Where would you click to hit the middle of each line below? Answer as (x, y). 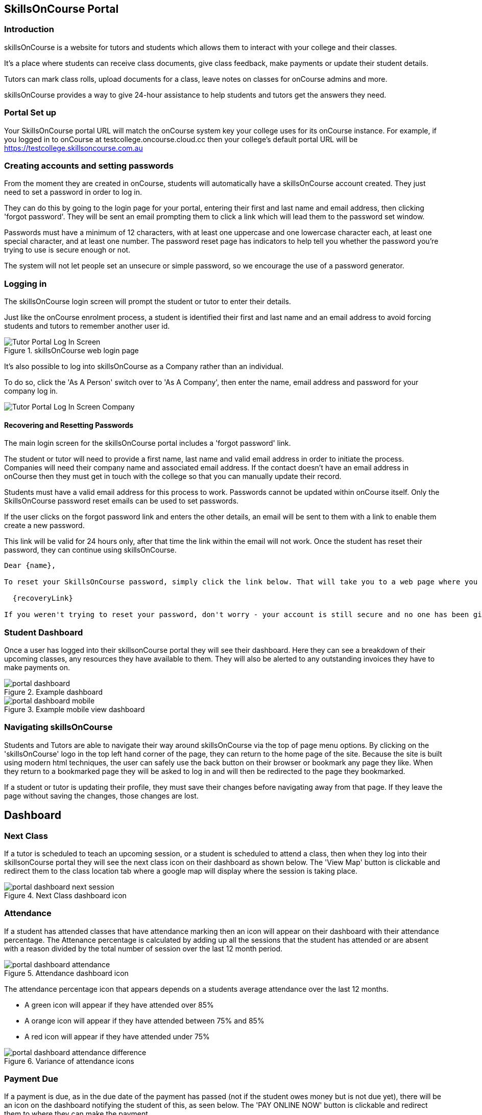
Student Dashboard (44, 632)
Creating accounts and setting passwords (89, 165)
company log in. (31, 391)
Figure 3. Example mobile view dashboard (75, 710)
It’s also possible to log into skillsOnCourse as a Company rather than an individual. (144, 367)
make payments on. (37, 668)
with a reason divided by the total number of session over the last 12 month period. (143, 948)
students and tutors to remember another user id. (87, 326)
